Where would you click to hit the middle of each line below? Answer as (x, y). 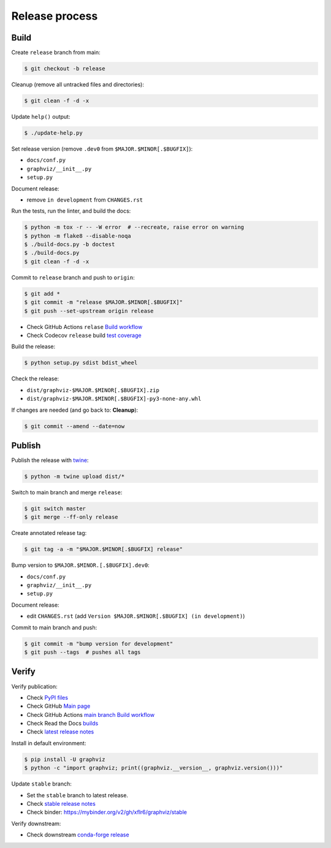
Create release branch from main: (56, 53)
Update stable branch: (41, 784)
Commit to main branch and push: (54, 627)
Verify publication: (34, 686)
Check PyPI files (48, 697)
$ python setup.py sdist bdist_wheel (81, 363)
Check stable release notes (61, 804)
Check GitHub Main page (59, 706)
